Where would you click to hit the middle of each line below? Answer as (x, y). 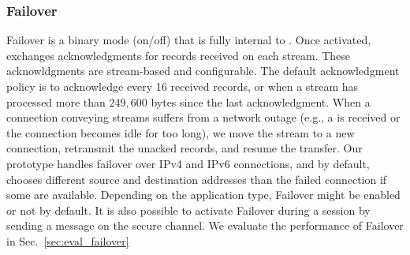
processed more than (56, 101)
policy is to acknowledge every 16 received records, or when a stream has (183, 86)
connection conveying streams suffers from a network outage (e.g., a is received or (203, 117)
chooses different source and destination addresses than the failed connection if (197, 179)
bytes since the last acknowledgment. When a (261, 101)
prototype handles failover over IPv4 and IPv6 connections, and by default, (188, 163)
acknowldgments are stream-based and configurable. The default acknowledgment (203, 71)
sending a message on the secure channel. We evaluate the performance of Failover (205, 225)
